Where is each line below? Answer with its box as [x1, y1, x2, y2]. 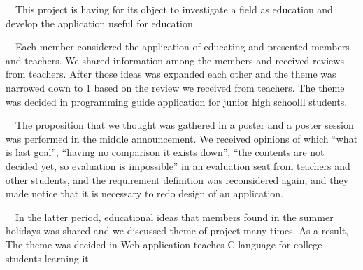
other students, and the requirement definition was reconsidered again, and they [6, 172, 349, 187]
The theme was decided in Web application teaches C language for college [6, 236, 322, 251]
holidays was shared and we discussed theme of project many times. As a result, [6, 223, 348, 238]
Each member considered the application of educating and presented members [15, 39, 350, 54]
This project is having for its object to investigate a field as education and [15, 2, 333, 16]
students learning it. [6, 250, 92, 265]
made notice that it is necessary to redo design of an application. [6, 186, 284, 201]
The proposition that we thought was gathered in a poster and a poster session [15, 118, 354, 132]
